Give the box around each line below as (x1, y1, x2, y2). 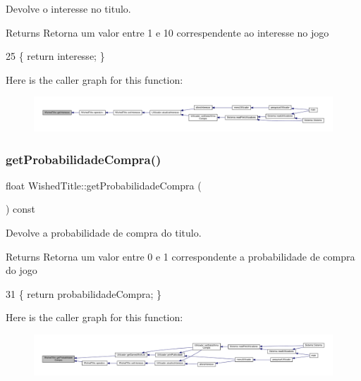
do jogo (6, 263, 37, 277)
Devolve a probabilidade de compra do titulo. (6, 225, 202, 240)
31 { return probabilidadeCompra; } (6, 286, 162, 301)
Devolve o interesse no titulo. (6, 1, 131, 15)
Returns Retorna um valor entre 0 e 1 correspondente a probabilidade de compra (6, 249, 355, 263)
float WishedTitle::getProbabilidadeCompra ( (6, 177, 202, 192)
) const (6, 201, 36, 216)
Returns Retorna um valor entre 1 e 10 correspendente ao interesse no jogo (6, 25, 329, 39)
